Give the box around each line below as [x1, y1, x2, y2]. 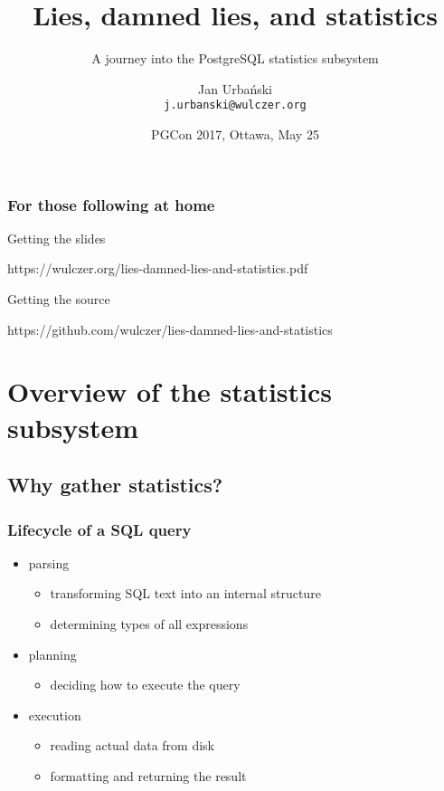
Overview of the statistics [7, 373, 333, 410]
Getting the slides [7, 228, 106, 247]
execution [28, 705, 81, 724]
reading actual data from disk [50, 736, 214, 755]
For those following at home [7, 193, 215, 215]
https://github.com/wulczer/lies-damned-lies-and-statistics [7, 319, 333, 338]
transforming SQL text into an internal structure [50, 584, 321, 603]
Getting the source [7, 290, 110, 309]
